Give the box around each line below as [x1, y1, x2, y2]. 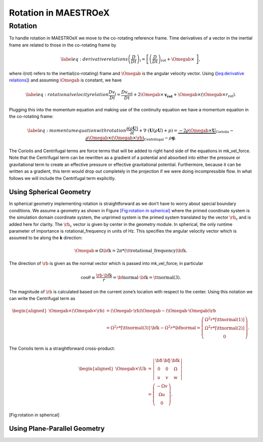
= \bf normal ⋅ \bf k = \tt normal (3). [113, 275, 181, 280]
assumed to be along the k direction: [9, 235, 83, 241]
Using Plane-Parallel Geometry [9, 424, 105, 433]
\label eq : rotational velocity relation [25, 92, 109, 98]
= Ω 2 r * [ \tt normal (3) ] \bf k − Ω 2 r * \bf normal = [106, 324, 201, 330]
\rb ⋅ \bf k [95, 273, 113, 278]
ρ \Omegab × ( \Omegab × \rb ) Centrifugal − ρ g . [85, 135, 176, 142]
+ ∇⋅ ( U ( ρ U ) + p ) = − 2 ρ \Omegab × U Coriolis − [139, 127, 234, 134]
